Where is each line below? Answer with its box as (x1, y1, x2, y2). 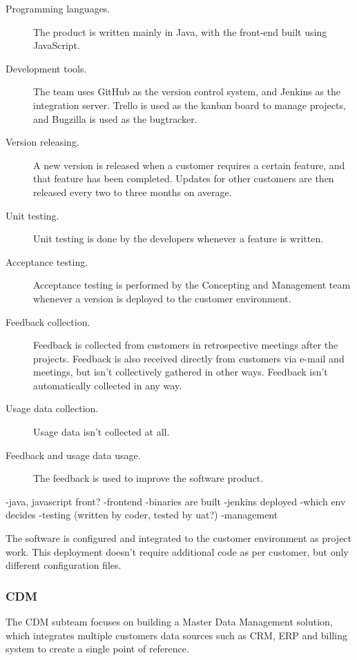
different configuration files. (6, 558, 122, 572)
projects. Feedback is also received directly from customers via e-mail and (33, 351, 345, 365)
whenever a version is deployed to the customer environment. (33, 291, 291, 305)
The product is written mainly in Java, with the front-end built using (33, 24, 327, 39)
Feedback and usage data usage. (6, 447, 141, 462)
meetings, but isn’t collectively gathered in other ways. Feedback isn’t (33, 365, 328, 379)
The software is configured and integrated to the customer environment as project (6, 531, 352, 545)
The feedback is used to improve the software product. (33, 471, 264, 485)
